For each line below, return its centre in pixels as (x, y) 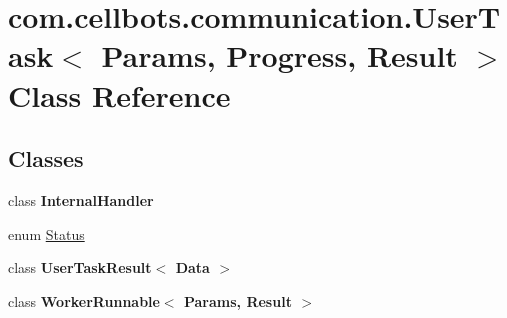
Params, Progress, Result (279, 55)
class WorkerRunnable (84, 300)
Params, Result (237, 300)
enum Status (46, 233)
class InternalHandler (81, 199)
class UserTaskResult (80, 267)
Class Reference (119, 94)
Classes (46, 158)
